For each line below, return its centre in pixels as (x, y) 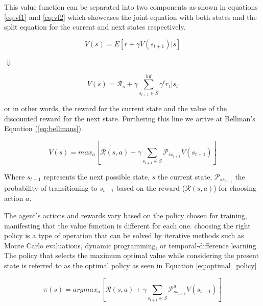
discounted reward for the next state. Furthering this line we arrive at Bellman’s (130, 118)
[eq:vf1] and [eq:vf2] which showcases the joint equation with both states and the (130, 17)
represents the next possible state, (97, 176)
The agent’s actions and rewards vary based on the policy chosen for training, (126, 215)
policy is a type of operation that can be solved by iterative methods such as (124, 235)
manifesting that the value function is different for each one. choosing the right (127, 225)
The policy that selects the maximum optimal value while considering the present (131, 255)
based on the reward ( (151, 187)
